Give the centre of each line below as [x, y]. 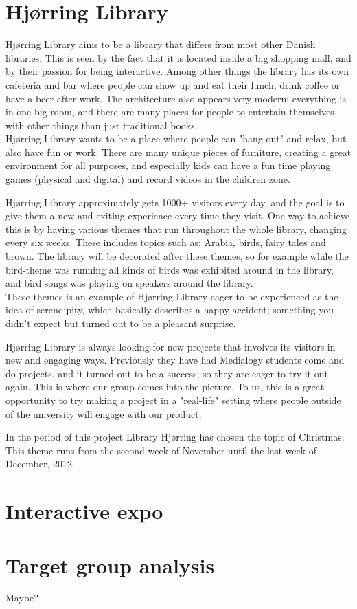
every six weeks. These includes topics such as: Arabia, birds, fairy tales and [166, 242]
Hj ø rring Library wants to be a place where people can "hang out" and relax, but [176, 139]
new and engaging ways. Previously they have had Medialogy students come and [175, 360]
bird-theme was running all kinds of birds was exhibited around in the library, [170, 269]
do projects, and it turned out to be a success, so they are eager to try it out [167, 373]
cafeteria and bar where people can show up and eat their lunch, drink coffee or [173, 84]
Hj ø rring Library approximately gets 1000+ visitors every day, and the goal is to [175, 202]
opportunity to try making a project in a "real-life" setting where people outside [173, 400]
